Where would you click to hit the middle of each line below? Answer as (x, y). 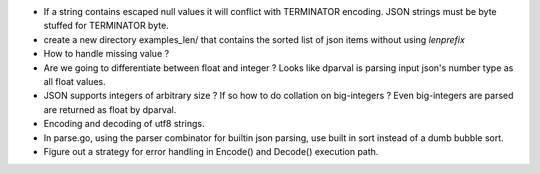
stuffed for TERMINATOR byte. (106, 26)
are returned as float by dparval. (110, 109)
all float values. (74, 81)
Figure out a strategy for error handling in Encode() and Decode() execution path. (211, 151)
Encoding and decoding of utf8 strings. (124, 124)
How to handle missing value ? (106, 54)
